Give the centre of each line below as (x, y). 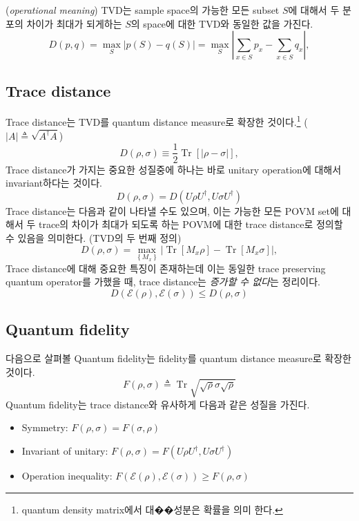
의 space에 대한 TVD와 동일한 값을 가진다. (222, 23)
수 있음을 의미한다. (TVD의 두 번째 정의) (94, 237)
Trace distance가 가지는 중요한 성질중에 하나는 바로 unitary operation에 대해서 (174, 169)
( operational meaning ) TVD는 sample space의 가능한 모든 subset (143, 10)
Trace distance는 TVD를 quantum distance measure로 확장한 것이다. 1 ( (157, 121)
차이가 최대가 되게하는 (74, 23)
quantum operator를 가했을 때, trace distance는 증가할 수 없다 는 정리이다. (163, 282)
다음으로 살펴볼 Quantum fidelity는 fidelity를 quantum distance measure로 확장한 (178, 358)
